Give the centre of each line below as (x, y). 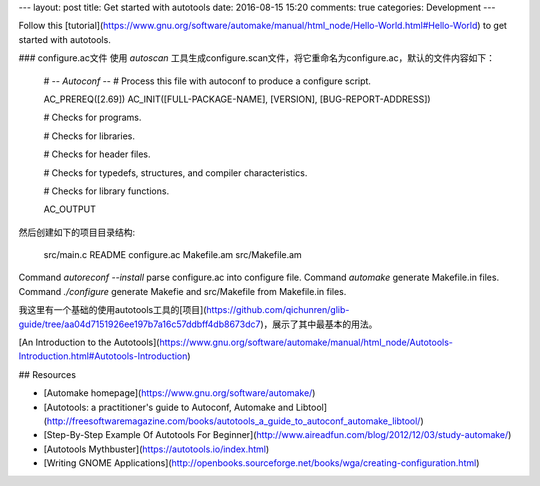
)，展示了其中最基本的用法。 (319, 324)
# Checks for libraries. (89, 136)
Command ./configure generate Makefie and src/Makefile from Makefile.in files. (182, 291)
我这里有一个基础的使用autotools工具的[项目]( (112, 310)
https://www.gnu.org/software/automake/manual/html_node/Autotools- (306, 342)
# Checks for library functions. (106, 191)
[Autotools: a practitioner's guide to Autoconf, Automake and (168, 407)
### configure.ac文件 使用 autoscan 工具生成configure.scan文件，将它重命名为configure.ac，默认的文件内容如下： (256, 58)
